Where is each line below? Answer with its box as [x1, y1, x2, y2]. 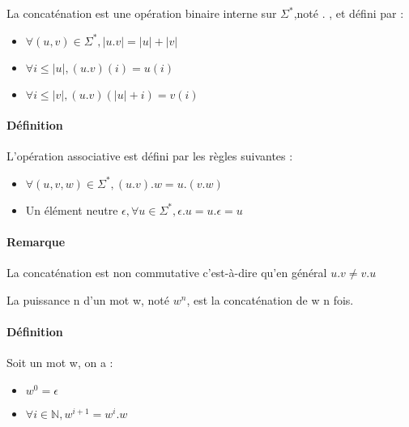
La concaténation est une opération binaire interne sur [6, 5, 277, 21]
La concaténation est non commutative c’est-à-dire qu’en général [6, 264, 327, 281]
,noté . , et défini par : [293, 5, 404, 21]
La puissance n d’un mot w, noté [6, 291, 170, 308]
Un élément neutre [25, 201, 118, 218]
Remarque [6, 233, 66, 250]
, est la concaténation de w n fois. [186, 291, 354, 308]
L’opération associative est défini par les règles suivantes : [6, 147, 293, 164]
